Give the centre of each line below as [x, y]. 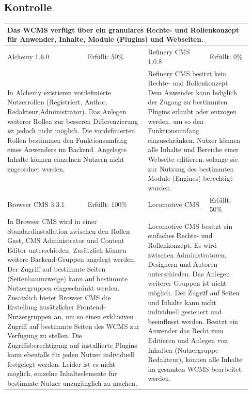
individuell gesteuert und [185, 312]
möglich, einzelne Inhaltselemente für [62, 373]
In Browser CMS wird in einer [52, 221]
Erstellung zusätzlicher [41, 307]
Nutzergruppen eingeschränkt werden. [63, 288]
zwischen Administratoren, [187, 254]
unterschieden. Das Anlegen [189, 273]
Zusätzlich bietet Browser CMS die [59, 297]
